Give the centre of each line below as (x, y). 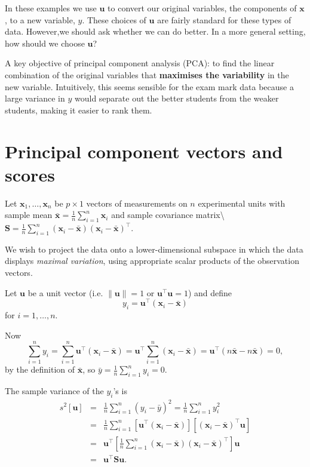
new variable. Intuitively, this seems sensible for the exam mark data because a (149, 86)
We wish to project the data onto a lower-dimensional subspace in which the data (154, 249)
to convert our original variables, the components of (202, 8)
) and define (210, 292)
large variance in (35, 98)
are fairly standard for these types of (224, 19)
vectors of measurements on (137, 203)
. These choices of (114, 19)
